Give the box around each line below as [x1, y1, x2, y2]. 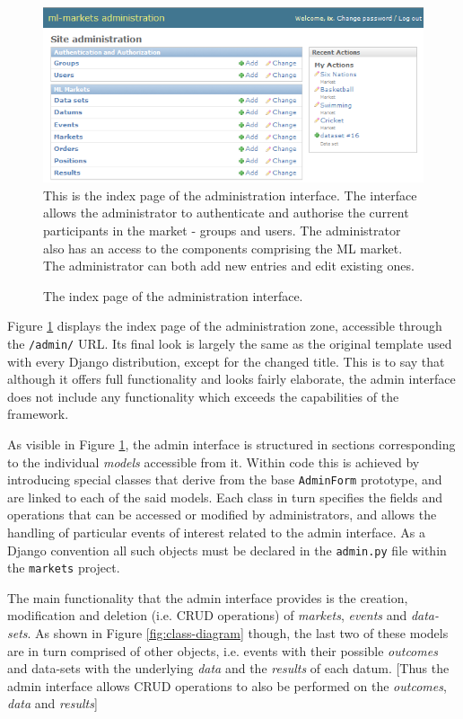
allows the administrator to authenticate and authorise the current [43, 203, 409, 222]
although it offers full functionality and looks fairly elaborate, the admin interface [7, 369, 456, 388]
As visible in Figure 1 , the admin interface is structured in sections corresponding [7, 434, 456, 453]
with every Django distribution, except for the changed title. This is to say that [7, 351, 445, 370]
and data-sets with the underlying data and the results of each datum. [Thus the [7, 659, 450, 678]
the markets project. [7, 558, 120, 577]
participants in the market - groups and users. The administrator [43, 220, 401, 239]
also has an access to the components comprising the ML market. [43, 238, 403, 257]
